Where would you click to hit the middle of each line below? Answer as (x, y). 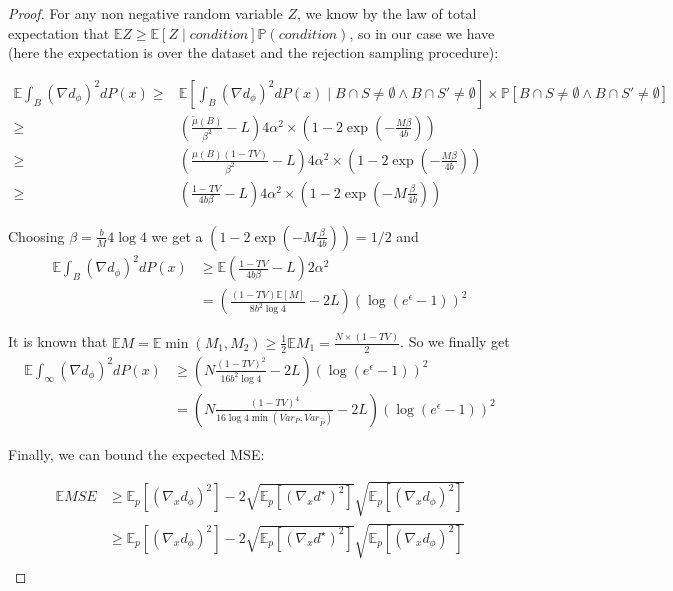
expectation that (59, 32)
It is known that (58, 341)
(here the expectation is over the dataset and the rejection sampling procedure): (253, 52)
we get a (177, 235)
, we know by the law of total (387, 13)
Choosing (36, 235)
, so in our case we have (422, 32)
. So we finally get (455, 341)
